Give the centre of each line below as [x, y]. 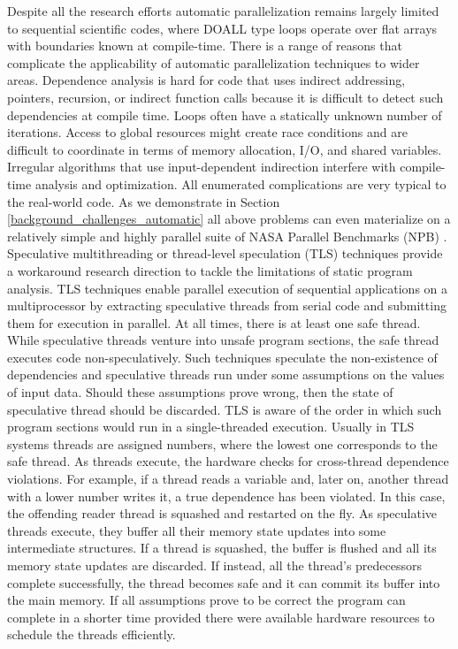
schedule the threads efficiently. [92, 634]
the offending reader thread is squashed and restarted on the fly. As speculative [222, 513]
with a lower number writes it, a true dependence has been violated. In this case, [226, 496]
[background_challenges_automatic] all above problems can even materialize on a [229, 219]
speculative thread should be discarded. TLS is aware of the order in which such [225, 409]
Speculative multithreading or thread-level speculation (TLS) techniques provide [225, 253]
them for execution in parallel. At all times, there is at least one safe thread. [214, 322]
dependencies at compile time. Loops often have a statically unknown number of [225, 115]
